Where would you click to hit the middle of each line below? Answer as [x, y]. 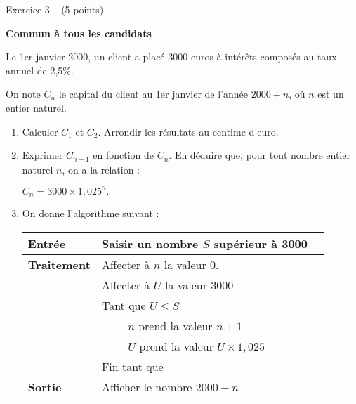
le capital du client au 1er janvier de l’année [153, 94]
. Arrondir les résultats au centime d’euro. [188, 131]
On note [23, 94]
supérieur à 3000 [261, 243]
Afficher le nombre [147, 386]
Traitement [59, 264]
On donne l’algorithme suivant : [91, 213]
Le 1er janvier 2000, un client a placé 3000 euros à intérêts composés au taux [171, 57]
